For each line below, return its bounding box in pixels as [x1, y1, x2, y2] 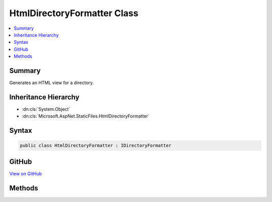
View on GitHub [9, 170, 42, 176]
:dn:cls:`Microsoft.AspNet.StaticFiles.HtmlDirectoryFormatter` [22, 113, 150, 119]
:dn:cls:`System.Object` [22, 106, 71, 112]
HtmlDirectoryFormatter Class [9, 8, 139, 19]
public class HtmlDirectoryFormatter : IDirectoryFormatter [20, 143, 172, 149]
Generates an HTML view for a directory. [9, 80, 94, 86]
